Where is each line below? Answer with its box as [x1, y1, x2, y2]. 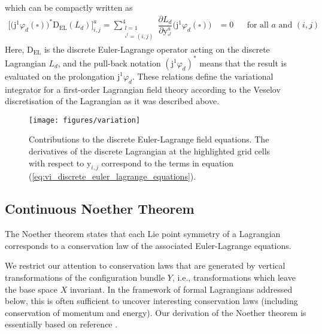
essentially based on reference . [5, 318, 118, 330]
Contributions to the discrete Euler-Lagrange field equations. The [29, 133, 269, 145]
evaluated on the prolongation [5, 69, 115, 82]
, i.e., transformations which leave [172, 271, 296, 284]
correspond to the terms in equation [101, 156, 234, 169]
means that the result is [199, 56, 287, 69]
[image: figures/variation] [29, 116, 141, 125]
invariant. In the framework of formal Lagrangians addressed [69, 283, 293, 295]
